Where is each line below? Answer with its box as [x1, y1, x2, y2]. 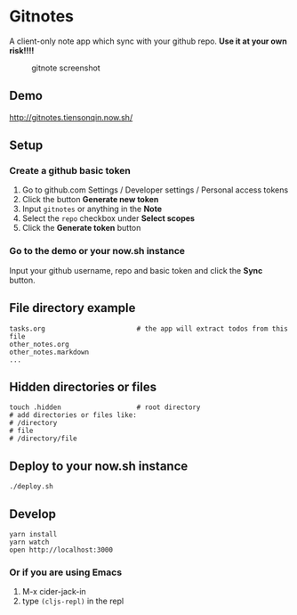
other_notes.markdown [9, 348, 90, 357]
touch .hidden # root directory [9, 403, 201, 412]
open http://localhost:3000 [9, 545, 114, 554]
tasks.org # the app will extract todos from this [9, 324, 289, 333]
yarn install [9, 529, 58, 538]
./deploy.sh [9, 482, 53, 491]
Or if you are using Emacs [9, 566, 123, 578]
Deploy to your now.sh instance [9, 458, 189, 473]
